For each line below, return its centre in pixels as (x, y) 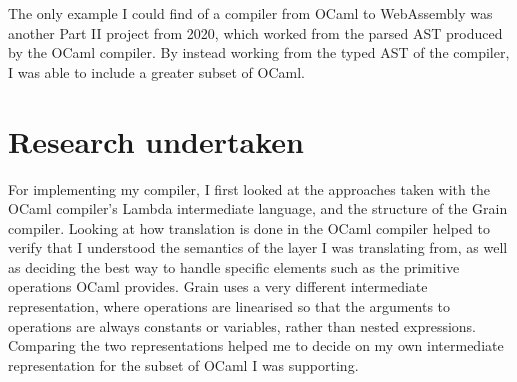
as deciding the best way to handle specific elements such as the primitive (234, 266)
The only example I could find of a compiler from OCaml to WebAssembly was (250, 13)
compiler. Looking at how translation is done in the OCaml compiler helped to (249, 227)
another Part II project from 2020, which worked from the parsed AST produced (255, 32)
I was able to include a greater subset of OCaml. (156, 71)
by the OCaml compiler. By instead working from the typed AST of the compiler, (259, 52)
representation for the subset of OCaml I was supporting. (183, 364)
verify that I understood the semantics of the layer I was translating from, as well (258, 247)
